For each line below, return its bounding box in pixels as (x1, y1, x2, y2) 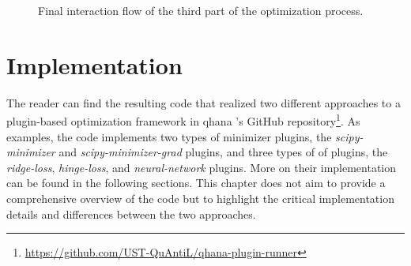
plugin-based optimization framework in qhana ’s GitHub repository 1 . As (6, 111, 360, 129)
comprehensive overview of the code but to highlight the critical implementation (6, 189, 394, 206)
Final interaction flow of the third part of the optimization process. (38, 2, 364, 18)
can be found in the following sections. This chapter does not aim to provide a (6, 174, 386, 191)
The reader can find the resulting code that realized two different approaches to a (6, 94, 401, 111)
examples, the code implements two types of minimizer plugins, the (6, 128, 332, 144)
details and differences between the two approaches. (6, 205, 256, 222)
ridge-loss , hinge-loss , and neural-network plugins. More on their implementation (6, 159, 397, 175)
